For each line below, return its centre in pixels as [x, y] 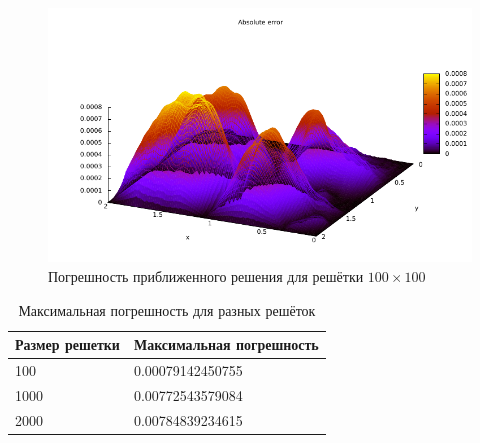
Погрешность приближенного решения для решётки [206, 275]
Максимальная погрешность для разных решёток [167, 309]
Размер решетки [67, 344]
